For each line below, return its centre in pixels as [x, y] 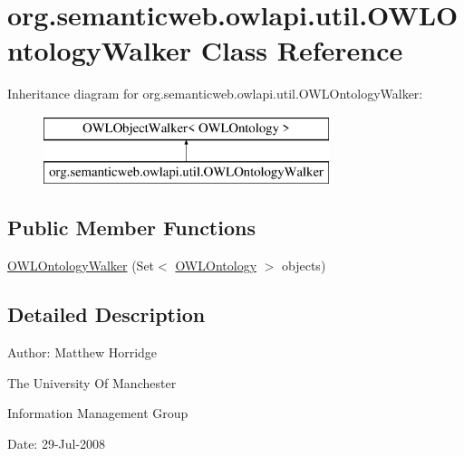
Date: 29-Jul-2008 [57, 443]
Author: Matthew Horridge [82, 352]
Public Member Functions [131, 228]
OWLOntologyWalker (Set [81, 266]
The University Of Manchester [92, 382]
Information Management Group [98, 413]
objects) [304, 266]
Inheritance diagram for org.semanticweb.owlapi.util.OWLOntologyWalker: [215, 94]
